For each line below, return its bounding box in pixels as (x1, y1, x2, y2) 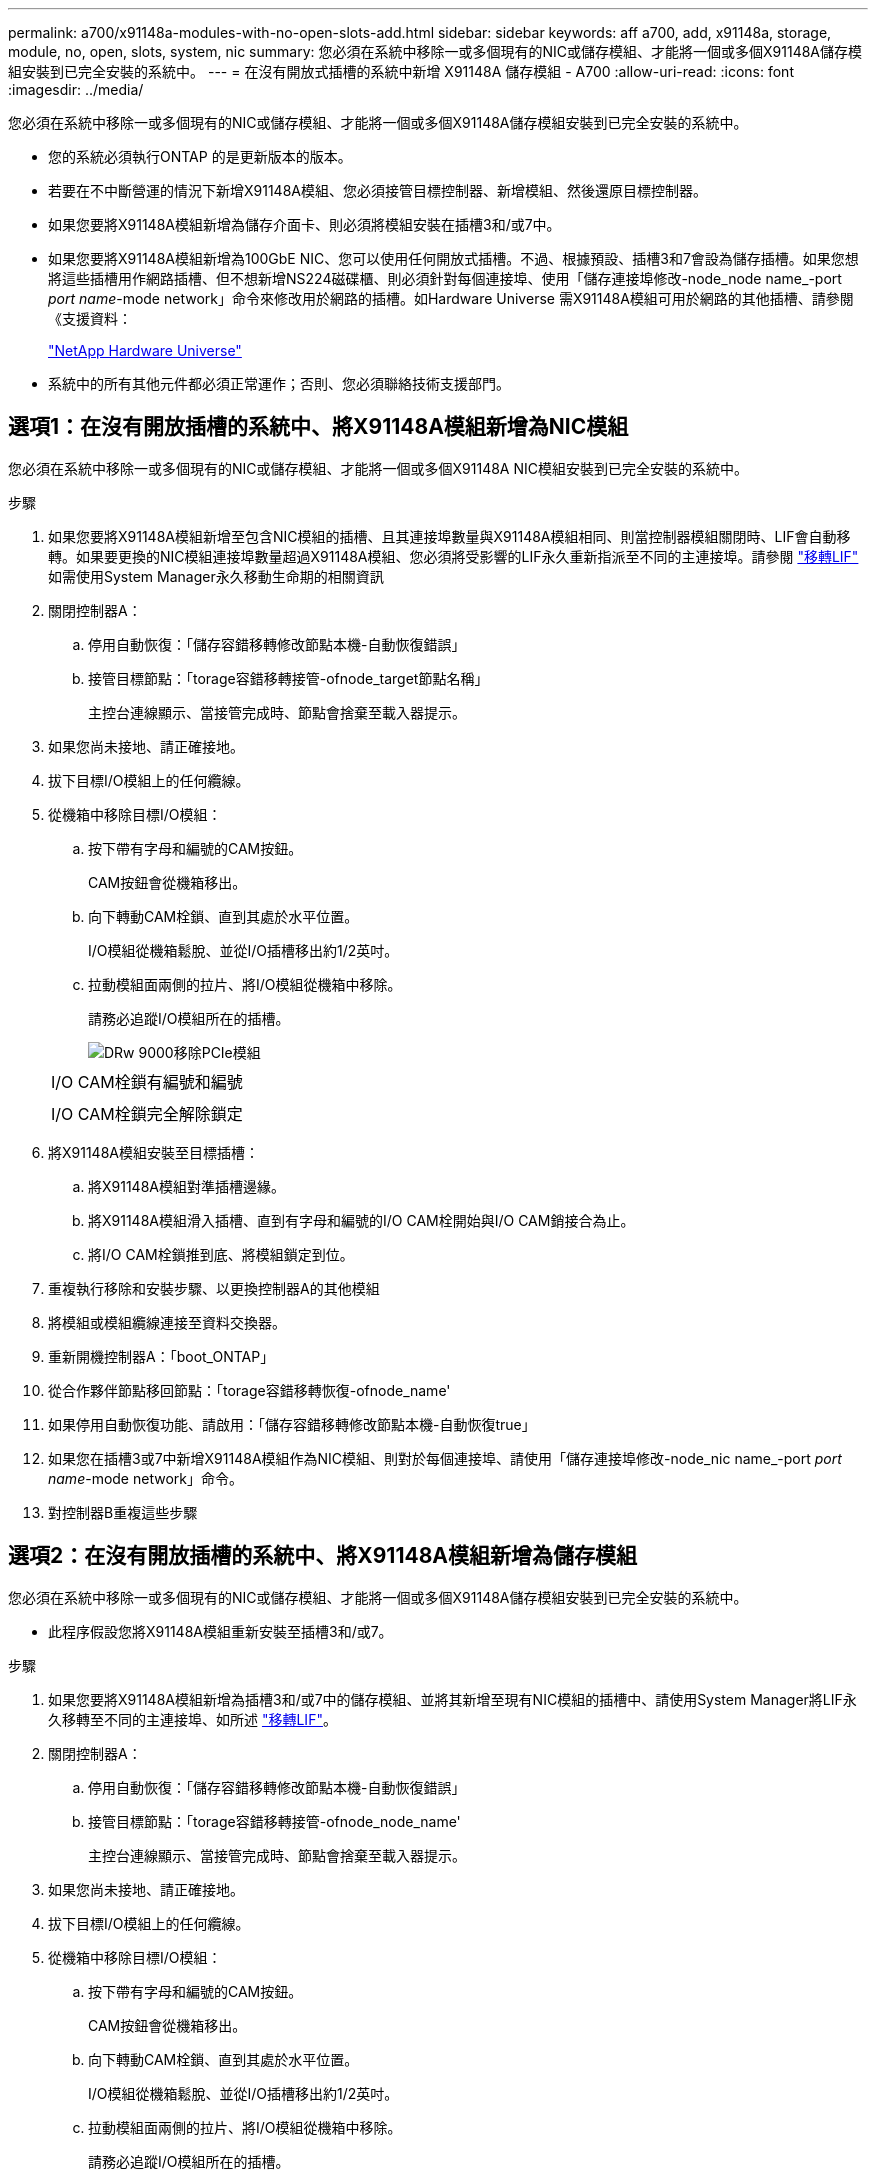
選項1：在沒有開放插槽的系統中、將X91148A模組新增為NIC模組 (8, 414, 629, 440)
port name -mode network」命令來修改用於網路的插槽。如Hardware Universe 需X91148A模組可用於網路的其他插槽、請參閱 (48, 290, 854, 307)
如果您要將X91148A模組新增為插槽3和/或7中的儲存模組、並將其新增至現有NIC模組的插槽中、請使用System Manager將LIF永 (48, 1690, 857, 1708)
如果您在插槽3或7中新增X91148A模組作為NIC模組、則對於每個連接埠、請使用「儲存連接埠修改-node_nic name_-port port (48, 1449, 842, 1467)
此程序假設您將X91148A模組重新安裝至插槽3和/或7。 (48, 1622, 393, 1640)
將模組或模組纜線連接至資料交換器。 (48, 1313, 286, 1331)
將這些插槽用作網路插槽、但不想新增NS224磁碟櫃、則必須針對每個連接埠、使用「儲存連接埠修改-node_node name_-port (48, 270, 842, 287)
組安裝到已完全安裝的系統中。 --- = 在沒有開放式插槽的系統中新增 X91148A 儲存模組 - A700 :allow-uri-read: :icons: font (8, 63, 794, 80)
